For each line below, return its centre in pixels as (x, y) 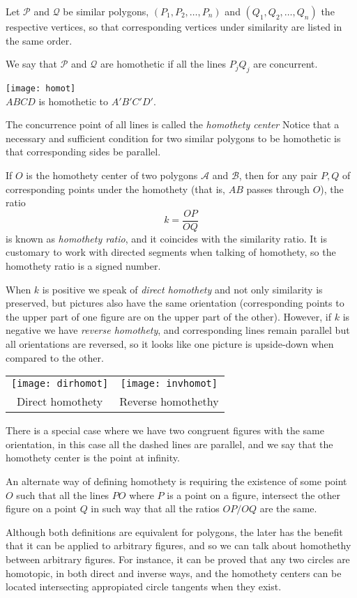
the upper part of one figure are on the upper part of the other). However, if (169, 316)
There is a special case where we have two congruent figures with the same (165, 430)
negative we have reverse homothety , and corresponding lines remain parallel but (178, 330)
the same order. (39, 40)
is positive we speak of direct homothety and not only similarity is (182, 289)
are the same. (288, 508)
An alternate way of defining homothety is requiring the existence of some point (176, 481)
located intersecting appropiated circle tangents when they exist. (144, 586)
